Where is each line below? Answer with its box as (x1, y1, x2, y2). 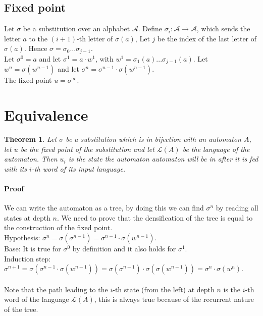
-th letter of (77, 33, 113, 43)
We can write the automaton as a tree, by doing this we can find (4, 202, 204, 213)
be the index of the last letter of (157, 33, 257, 43)
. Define (138, 23, 163, 34)
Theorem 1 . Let (4, 134, 57, 144)
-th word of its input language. (31, 163, 126, 174)
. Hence (24, 43, 47, 54)
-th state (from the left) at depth (113, 284, 215, 294)
